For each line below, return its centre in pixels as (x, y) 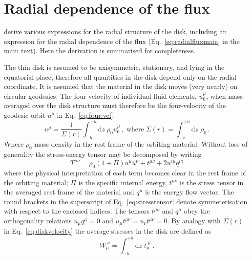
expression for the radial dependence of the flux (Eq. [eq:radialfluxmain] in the (122, 41)
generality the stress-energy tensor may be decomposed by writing (103, 154)
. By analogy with (194, 220)
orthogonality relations (38, 220)
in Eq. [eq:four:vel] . (86, 115)
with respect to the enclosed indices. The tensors (77, 211)
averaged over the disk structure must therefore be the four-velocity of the (115, 105)
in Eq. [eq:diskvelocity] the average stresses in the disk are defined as (107, 231)
